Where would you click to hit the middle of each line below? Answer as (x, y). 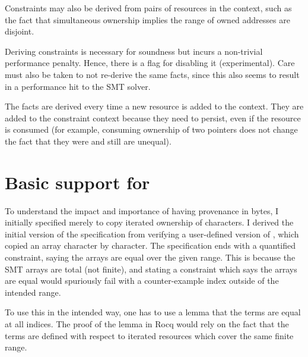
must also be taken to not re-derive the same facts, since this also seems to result (152, 74)
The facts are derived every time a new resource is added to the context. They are (154, 106)
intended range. (33, 292)
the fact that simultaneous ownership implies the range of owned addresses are (147, 19)
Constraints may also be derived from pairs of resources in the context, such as (148, 8)
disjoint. (20, 31)
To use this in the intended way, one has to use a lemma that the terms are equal (153, 312)
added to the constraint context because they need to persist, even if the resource (153, 118)
